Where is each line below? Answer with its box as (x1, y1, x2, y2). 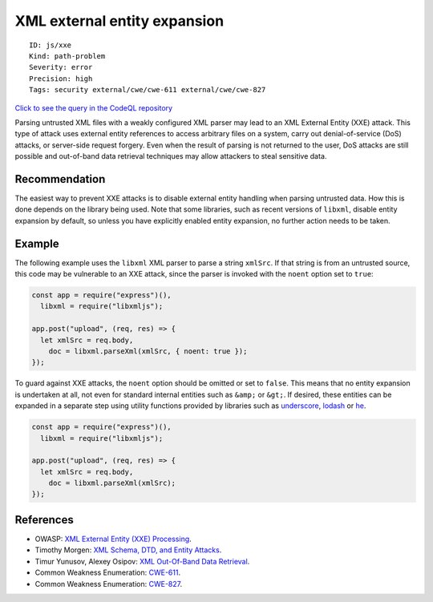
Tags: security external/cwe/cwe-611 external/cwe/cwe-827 (29, 85, 266, 95)
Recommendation (14, 172, 106, 186)
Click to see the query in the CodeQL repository (14, 103, 172, 112)
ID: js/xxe (29, 40, 72, 50)
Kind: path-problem (29, 51, 106, 60)
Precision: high (29, 74, 93, 83)
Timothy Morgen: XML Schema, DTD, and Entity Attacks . (34, 545, 222, 555)
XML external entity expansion (14, 12, 225, 30)
